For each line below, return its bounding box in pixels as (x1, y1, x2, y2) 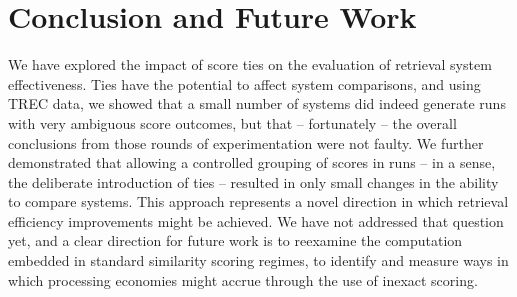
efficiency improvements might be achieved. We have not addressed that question (8, 210, 504, 231)
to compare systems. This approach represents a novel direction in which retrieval (8, 191, 509, 212)
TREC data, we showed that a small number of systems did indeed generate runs (8, 93, 506, 114)
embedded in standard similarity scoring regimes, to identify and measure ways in (8, 250, 509, 271)
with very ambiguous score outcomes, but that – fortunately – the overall (8, 112, 457, 133)
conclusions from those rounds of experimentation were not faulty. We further (8, 132, 484, 153)
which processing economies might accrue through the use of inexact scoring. (8, 269, 478, 290)
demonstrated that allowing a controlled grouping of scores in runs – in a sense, (8, 152, 496, 173)
